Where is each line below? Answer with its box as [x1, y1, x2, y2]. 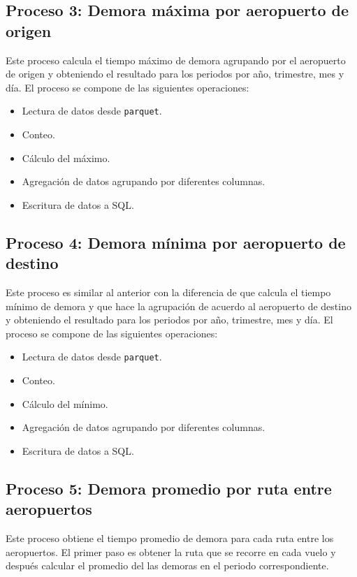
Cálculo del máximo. [22, 150, 110, 165]
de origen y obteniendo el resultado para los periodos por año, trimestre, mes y [6, 66, 344, 81]
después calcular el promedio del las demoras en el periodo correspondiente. [6, 558, 329, 573]
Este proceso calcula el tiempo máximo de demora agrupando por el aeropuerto [6, 52, 346, 67]
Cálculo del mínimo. [22, 396, 108, 411]
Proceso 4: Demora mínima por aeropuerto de [6, 231, 346, 253]
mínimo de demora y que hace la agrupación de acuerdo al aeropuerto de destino [6, 298, 351, 313]
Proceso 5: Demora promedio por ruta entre [6, 477, 332, 499]
